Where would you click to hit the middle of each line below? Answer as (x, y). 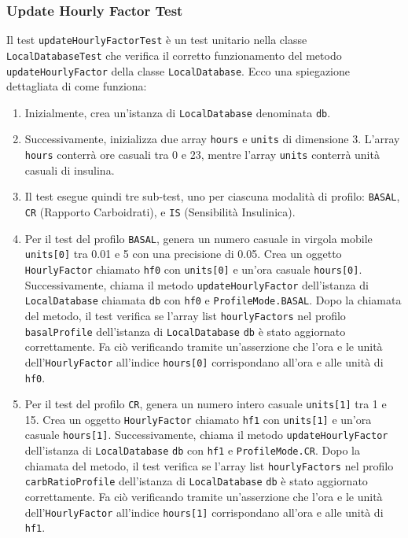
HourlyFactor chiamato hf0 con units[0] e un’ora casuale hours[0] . (193, 269)
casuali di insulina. (70, 170)
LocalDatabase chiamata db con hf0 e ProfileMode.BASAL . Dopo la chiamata (213, 300)
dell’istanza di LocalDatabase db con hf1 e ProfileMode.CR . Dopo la (192, 450)
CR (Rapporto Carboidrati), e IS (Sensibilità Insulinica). (160, 212)
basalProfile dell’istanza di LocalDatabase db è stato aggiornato (185, 331)
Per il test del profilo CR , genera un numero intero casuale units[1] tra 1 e (206, 404)
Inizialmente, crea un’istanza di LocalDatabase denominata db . (178, 112)
